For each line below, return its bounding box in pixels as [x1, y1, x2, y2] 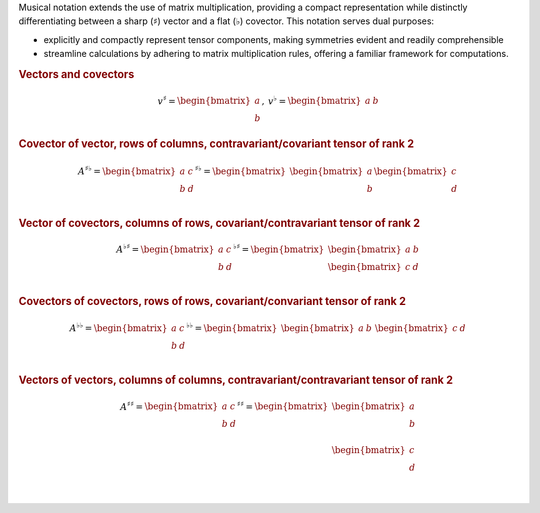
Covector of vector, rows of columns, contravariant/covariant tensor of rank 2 [18, 137, 415, 151]
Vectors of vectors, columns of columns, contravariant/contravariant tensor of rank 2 [18, 373, 454, 387]
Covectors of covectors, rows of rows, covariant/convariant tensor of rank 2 [18, 294, 407, 308]
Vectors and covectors [18, 67, 135, 81]
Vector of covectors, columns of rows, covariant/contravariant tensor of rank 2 [18, 216, 420, 230]
